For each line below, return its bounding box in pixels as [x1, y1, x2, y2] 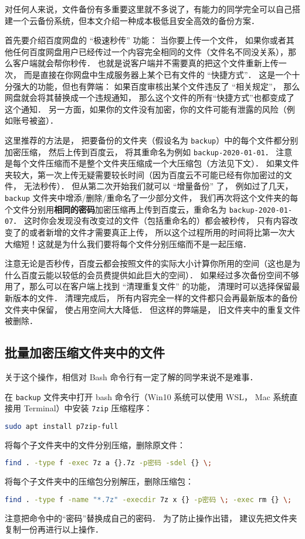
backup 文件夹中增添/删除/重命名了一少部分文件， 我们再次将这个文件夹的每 [5, 192, 299, 204]
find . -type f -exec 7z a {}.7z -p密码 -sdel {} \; [5, 459, 212, 468]
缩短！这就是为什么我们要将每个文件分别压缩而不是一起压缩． [12, 237, 251, 250]
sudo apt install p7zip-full [5, 422, 118, 431]
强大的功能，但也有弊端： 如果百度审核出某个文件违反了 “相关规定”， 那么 [12, 80, 300, 92]
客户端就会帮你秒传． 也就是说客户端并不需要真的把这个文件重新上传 [12, 57, 279, 69]
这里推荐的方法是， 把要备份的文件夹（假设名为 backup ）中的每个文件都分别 [5, 134, 299, 146]
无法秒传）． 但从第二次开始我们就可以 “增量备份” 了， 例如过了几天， [23, 180, 293, 192]
